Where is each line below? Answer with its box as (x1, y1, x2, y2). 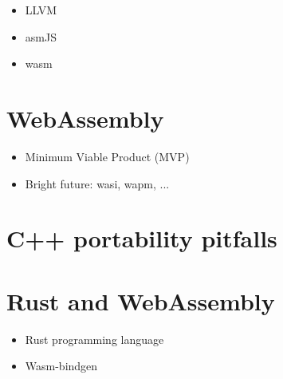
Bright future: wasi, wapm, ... (25, 175, 170, 191)
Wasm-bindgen (25, 357, 98, 374)
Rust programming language (25, 330, 164, 347)
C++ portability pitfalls (6, 222, 277, 255)
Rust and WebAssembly (6, 284, 275, 317)
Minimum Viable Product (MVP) (25, 148, 190, 164)
